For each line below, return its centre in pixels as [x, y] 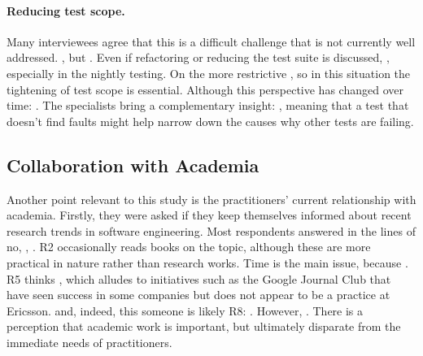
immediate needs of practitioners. [89, 342]
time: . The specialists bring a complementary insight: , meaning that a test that [208, 105]
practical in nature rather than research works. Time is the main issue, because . [207, 262]
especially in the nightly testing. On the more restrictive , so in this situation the [209, 73]
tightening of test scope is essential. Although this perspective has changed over [205, 89]
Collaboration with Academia [133, 165]
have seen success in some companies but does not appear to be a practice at [198, 295]
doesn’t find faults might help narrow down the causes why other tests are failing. [210, 121]
